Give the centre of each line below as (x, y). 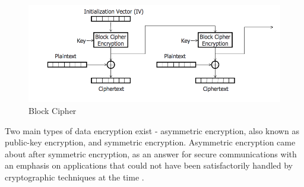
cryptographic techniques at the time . (75, 177)
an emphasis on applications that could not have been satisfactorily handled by (149, 165)
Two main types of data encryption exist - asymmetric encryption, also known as (152, 130)
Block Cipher (53, 111)
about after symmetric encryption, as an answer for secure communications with (151, 153)
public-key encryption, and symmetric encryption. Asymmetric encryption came (150, 142)
